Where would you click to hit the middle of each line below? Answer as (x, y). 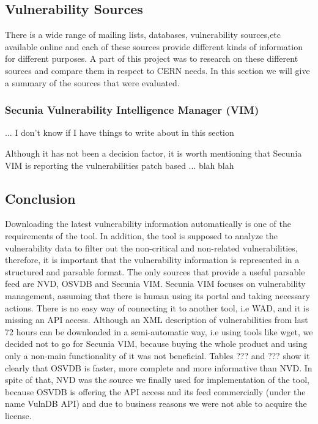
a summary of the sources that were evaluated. (92, 82)
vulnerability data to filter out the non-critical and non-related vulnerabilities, (151, 247)
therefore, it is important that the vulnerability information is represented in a (152, 260)
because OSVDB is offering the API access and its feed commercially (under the (155, 391)
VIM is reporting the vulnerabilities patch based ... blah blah (120, 165)
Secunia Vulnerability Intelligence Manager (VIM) (132, 110)
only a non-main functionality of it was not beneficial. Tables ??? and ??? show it (157, 355)
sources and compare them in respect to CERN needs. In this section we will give (157, 70)
